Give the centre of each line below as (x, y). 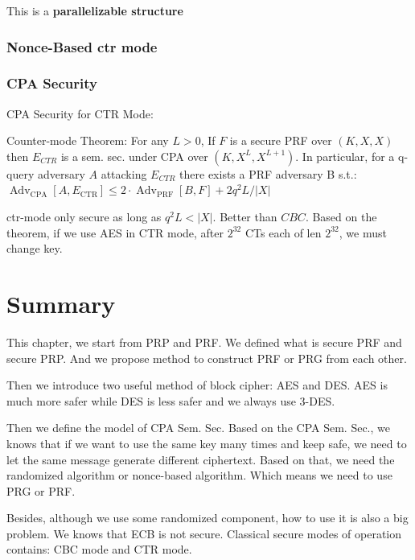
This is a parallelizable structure (95, 10)
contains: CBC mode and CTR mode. (99, 549)
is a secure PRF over (281, 140)
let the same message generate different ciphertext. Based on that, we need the (201, 459)
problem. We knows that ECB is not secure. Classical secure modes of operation (204, 533)
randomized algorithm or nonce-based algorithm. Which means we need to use (199, 475)
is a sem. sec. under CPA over (134, 156)
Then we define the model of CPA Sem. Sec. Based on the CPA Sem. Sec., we (198, 428)
